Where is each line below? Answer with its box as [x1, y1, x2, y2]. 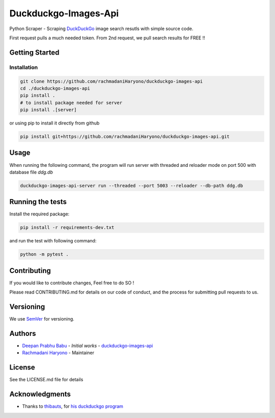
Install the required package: [9, 211, 70, 217]
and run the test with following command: [9, 238, 97, 244]
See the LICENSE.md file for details [9, 377, 84, 383]
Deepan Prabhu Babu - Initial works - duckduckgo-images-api [22, 342, 153, 349]
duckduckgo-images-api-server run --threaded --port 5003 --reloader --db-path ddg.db [20, 183, 243, 188]
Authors [9, 329, 36, 338]
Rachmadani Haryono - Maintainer [22, 350, 94, 356]
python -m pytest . [20, 252, 69, 257]
